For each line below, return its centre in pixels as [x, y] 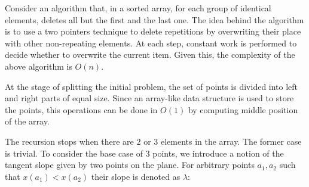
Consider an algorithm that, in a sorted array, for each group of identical [138, 8]
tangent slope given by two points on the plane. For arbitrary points [130, 165]
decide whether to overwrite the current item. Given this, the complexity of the [150, 54]
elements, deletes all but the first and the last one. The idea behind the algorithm [154, 19]
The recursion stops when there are [69, 141]
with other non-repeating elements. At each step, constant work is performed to [151, 43]
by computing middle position [243, 109]
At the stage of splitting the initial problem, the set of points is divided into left [152, 86]
